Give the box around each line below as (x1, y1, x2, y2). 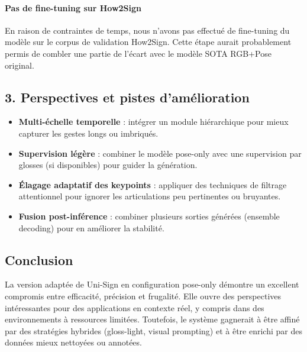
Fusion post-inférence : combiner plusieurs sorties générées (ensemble (18, 209, 280, 222)
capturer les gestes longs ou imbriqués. (18, 127, 159, 139)
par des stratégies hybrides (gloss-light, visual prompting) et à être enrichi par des (5, 324, 302, 337)
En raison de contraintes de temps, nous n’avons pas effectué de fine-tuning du (5, 24, 290, 36)
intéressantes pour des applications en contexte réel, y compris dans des (5, 301, 264, 314)
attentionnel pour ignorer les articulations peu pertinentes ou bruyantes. (18, 190, 281, 202)
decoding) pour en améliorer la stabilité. (18, 221, 164, 234)
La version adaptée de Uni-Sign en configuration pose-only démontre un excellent (5, 278, 299, 290)
